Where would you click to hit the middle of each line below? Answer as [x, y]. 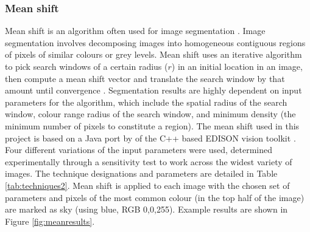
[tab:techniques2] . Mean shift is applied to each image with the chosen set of [147, 185]
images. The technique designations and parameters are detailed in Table [141, 173]
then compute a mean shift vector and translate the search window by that [145, 78]
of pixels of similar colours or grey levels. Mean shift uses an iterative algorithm [153, 54]
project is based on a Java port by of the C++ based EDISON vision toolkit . [150, 138]
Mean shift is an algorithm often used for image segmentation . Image [135, 31]
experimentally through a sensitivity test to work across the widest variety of [149, 161]
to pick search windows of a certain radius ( [86, 66]
